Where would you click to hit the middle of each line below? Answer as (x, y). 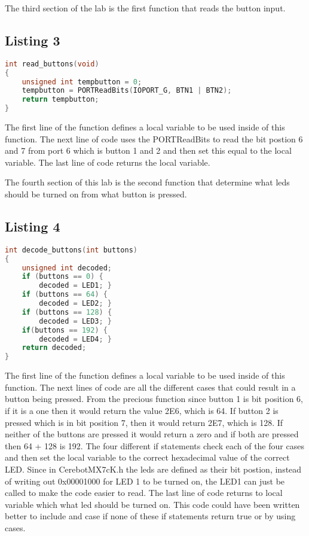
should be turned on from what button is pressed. (96, 194)
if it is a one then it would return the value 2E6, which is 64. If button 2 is (142, 410)
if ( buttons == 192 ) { (65, 330)
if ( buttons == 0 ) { (62, 277)
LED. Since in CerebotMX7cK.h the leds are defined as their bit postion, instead (153, 469)
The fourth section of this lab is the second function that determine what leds (147, 182)
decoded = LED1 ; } (76, 286)
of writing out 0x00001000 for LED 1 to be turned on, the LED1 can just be (145, 481)
